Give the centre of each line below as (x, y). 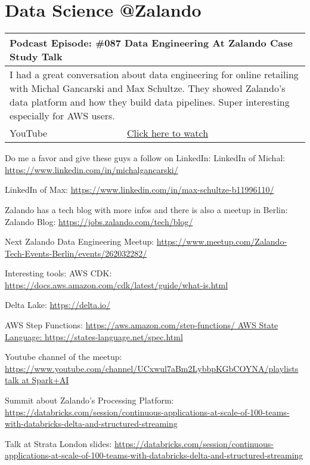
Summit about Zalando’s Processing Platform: (89, 400)
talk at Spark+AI (37, 380)
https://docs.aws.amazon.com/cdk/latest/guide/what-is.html (117, 284)
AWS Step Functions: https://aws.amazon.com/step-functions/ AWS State (142, 325)
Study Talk (36, 57)
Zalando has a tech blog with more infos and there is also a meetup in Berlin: (146, 209)
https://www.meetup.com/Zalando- (222, 241)
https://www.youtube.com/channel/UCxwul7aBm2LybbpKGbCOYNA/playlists (152, 368)
